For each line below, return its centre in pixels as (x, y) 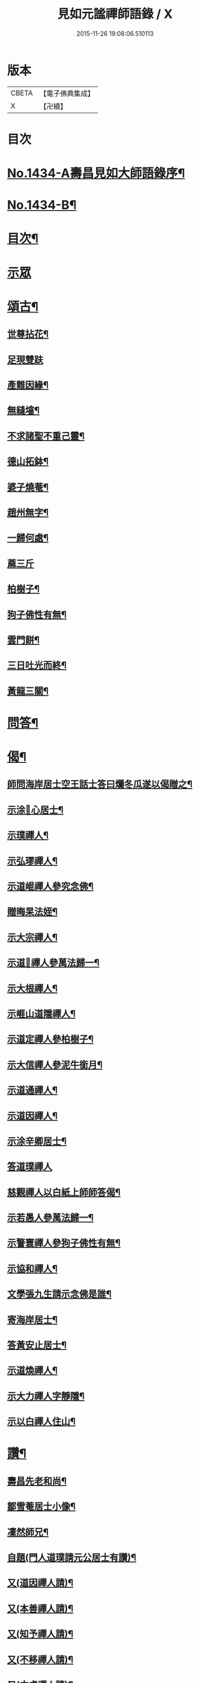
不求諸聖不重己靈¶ (46, 436)
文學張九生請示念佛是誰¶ (59, 1294)
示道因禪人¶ (33, 1115)
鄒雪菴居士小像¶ (41, 1507)
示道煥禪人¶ (33, 1371)
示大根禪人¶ (33, 988)
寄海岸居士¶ (33, 1319)
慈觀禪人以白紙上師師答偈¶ (64, 1192)
